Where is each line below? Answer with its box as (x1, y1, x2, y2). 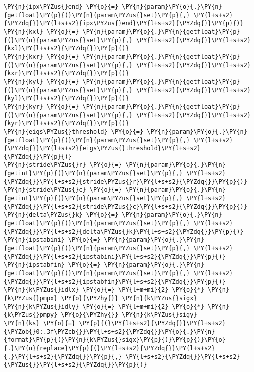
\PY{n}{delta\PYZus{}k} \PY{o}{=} (4, 211, 119, 219)
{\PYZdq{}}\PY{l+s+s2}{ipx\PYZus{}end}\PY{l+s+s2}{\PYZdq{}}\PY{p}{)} (4, 20, 244, 27)
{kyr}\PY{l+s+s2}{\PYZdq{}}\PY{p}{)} (4, 120, 129, 127)
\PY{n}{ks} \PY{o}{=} (4, 319, 76, 327)
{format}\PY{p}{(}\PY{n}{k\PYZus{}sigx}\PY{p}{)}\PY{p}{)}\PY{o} (4, 336, 226, 344)
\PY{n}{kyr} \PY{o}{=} (4, 103, 79, 110)
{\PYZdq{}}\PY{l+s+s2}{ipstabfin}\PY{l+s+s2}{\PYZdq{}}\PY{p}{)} (4, 278, 226, 285)
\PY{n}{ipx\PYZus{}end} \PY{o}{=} (4, 3, 119, 10)
